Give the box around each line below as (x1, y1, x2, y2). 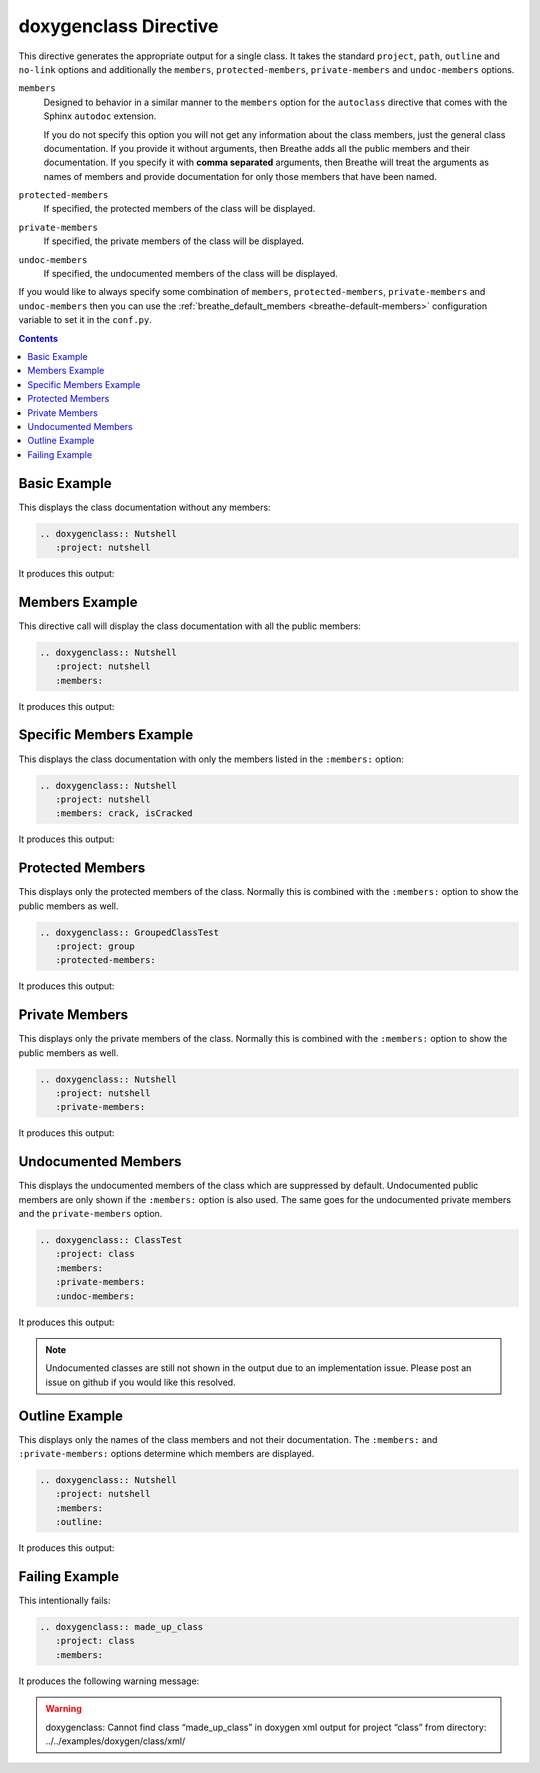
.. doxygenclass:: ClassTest (39, 1235, 183, 1246)
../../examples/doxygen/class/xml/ (45, 1735, 186, 1747)
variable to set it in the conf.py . (18, 314, 152, 326)
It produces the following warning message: (18, 1675, 200, 1687)
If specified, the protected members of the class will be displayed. (43, 203, 316, 215)
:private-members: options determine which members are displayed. (18, 1448, 315, 1460)
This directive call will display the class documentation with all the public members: (18, 620, 362, 632)
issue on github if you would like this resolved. (45, 1376, 236, 1388)
